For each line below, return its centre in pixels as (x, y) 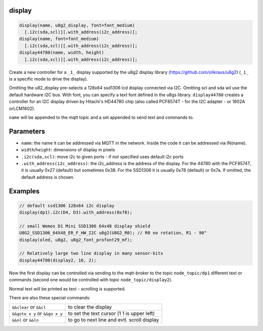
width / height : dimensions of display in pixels (68, 150)
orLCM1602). (22, 108)
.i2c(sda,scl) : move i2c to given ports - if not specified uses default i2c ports (102, 157)
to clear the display (90, 307)
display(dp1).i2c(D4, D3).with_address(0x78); (76, 213)
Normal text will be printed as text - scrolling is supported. (67, 289)
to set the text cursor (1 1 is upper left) (112, 313)
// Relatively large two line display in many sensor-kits (91, 253)
